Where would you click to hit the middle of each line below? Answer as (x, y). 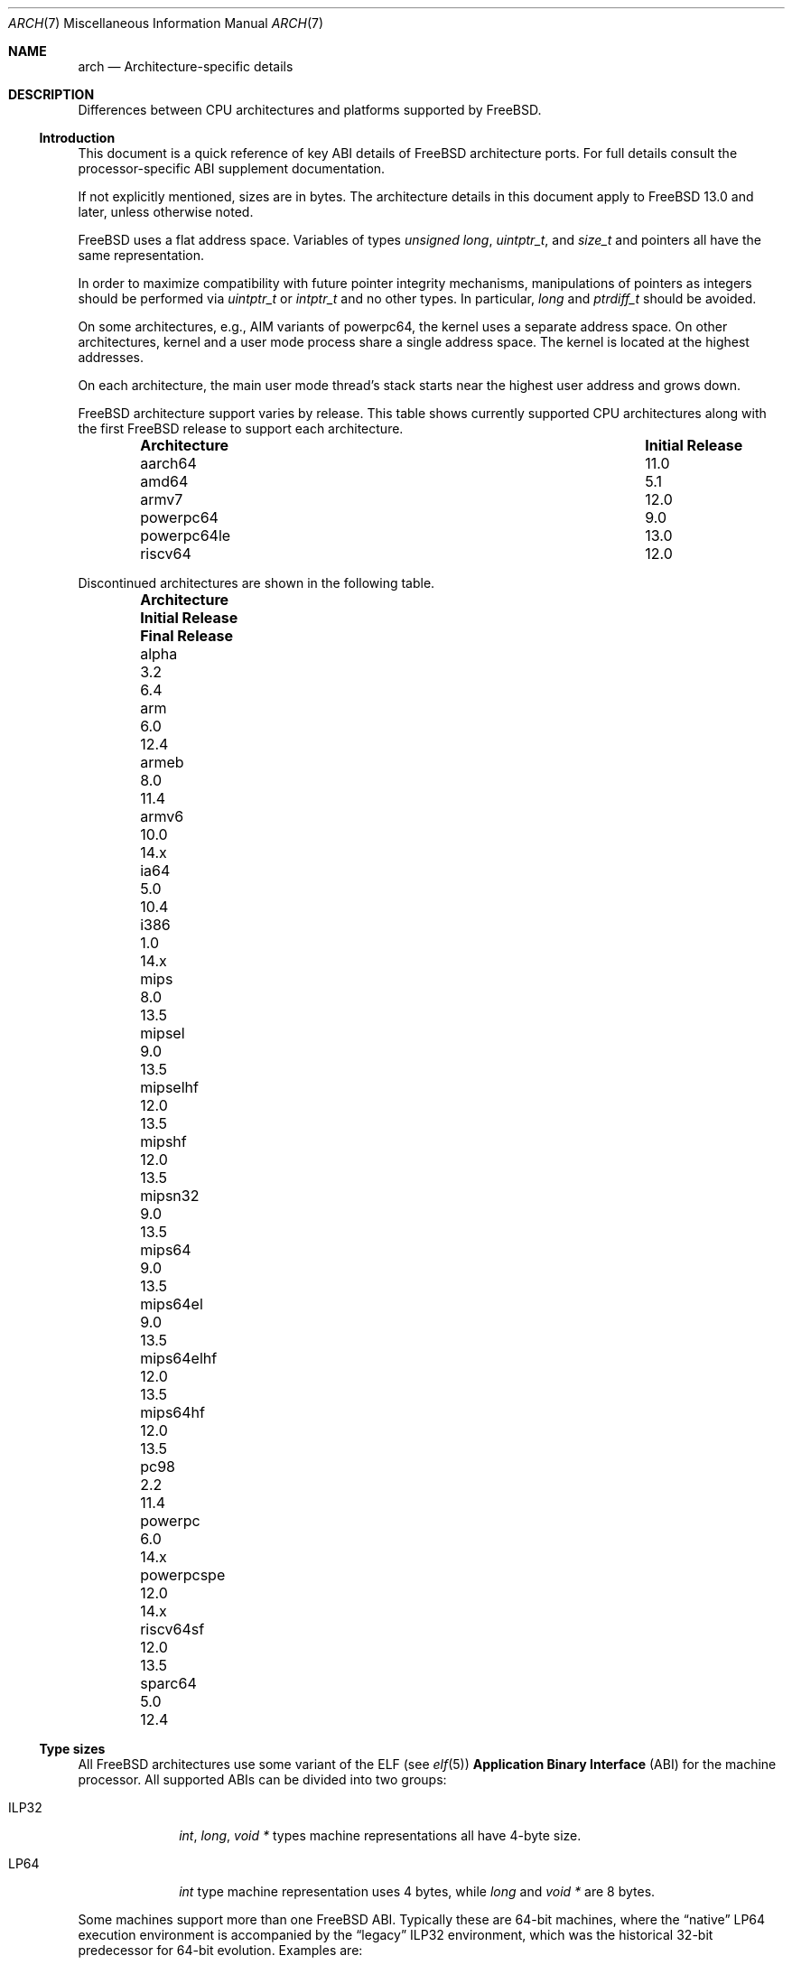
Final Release (186, 636)
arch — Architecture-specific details (186, 66)
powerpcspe (183, 1575)
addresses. (111, 357)
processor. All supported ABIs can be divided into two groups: (262, 1779)
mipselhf (169, 1087)
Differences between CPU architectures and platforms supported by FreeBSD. (310, 110)
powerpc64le (186, 535)
